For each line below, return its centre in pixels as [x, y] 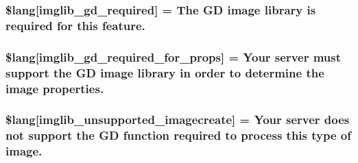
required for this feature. [75, 25]
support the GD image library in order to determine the [165, 72]
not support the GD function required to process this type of [178, 135]
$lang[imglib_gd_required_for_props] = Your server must [174, 57]
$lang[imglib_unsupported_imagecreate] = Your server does [178, 120]
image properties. [55, 88]
